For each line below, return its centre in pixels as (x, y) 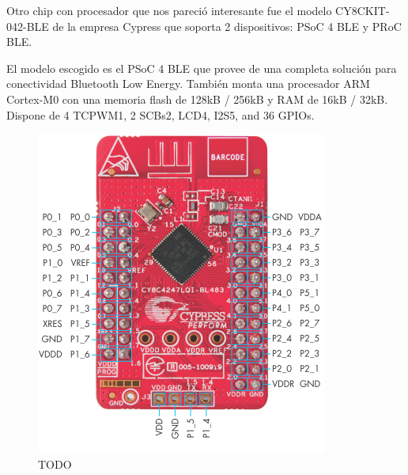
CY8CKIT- (363, 10)
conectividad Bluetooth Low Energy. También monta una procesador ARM (188, 84)
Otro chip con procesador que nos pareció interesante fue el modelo (169, 10)
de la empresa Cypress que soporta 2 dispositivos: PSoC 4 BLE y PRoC (227, 26)
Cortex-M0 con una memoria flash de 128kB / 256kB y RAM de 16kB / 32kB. (197, 99)
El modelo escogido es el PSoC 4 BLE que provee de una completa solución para (202, 68)
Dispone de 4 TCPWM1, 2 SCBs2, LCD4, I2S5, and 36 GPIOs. (161, 114)
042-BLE (28, 26)
